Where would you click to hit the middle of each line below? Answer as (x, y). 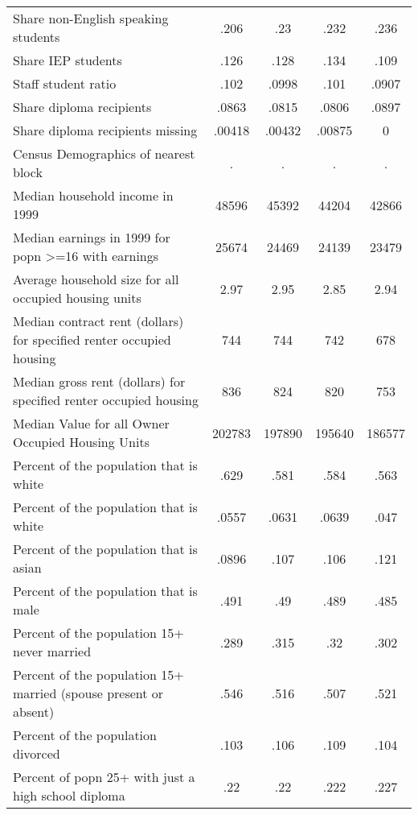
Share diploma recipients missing (105, 130)
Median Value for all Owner (91, 423)
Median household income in (93, 195)
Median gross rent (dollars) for (99, 381)
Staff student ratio (65, 83)
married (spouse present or (88, 693)
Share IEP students (68, 60)
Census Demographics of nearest (104, 153)
